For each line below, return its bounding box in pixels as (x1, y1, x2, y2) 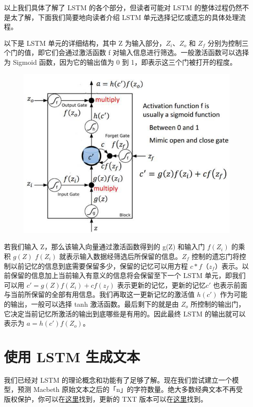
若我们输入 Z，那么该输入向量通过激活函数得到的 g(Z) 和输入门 (4, 241, 205, 252)
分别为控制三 (207, 37, 249, 48)
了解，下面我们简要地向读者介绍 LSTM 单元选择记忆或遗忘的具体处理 (17, 12, 239, 22)
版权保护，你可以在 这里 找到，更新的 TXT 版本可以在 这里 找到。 (4, 394, 208, 404)
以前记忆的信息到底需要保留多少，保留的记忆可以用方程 (10, 260, 188, 271)
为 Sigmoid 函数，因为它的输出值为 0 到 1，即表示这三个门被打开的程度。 (4, 56, 237, 67)
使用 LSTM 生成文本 (4, 346, 140, 366)
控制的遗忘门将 (191, 251, 239, 261)
